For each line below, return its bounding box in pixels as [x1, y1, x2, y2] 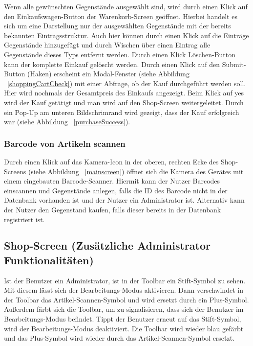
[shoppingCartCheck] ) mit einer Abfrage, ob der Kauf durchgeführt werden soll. [7, 78, 246, 88]
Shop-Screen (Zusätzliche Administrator [4, 238, 211, 253]
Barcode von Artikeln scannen [4, 137, 126, 149]
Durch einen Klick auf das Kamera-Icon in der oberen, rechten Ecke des [4, 156, 219, 166]
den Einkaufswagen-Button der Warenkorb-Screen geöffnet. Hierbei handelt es [4, 11, 237, 21]
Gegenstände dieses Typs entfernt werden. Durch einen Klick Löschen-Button [4, 49, 236, 59]
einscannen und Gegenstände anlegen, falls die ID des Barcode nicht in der [4, 185, 228, 195]
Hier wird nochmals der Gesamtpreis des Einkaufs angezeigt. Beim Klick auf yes [4, 88, 244, 98]
